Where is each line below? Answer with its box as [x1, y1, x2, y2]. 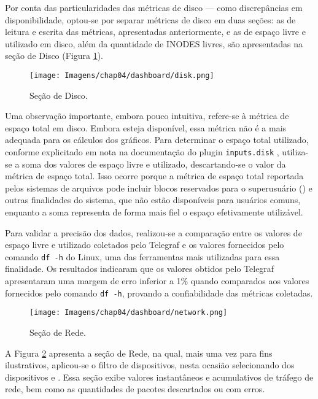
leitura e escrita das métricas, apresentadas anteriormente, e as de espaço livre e [5, 25, 306, 38]
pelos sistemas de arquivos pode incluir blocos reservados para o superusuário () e [5, 181, 312, 194]
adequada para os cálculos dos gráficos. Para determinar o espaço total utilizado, [5, 133, 309, 146]
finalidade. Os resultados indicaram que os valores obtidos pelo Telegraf [5, 262, 274, 275]
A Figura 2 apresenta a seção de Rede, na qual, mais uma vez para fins [5, 346, 273, 359]
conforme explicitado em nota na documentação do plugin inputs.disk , [5, 145, 279, 158]
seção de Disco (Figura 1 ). [5, 49, 104, 62]
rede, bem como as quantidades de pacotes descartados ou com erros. [5, 382, 265, 395]
